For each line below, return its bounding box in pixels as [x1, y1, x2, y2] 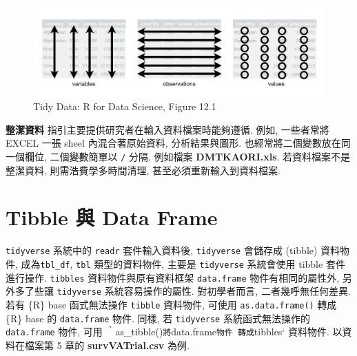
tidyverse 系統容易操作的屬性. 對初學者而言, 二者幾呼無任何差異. [57, 284, 351, 298]
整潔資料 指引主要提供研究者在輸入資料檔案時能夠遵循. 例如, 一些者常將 [6, 122, 329, 136]
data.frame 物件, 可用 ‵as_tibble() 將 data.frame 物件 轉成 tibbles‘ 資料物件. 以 [6, 324, 343, 339]
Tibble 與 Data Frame [6, 203, 218, 231]
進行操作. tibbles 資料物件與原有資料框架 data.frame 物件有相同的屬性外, [6, 270, 340, 284]
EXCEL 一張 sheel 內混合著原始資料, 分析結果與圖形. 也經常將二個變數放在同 [6, 136, 351, 150]
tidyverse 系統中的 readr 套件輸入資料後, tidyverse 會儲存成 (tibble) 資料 [6, 243, 340, 258]
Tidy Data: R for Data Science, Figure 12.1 [33, 99, 216, 114]
